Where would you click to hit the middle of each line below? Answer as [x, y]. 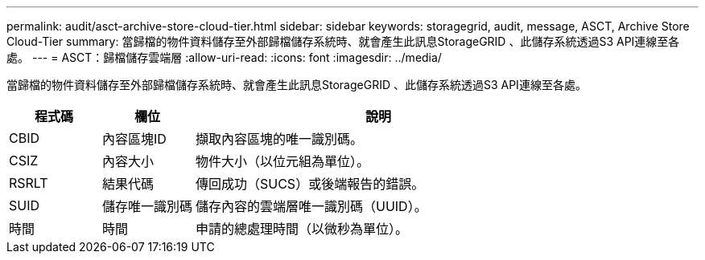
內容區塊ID [134, 139]
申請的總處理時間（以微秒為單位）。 [302, 229]
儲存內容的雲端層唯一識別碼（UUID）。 [311, 206]
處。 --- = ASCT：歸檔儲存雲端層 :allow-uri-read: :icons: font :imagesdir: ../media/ [224, 57]
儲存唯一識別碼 [148, 206]
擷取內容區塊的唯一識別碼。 [280, 139]
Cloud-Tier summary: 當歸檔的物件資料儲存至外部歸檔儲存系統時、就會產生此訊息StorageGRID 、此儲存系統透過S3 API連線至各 [343, 41]
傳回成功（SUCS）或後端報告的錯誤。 [310, 184]
